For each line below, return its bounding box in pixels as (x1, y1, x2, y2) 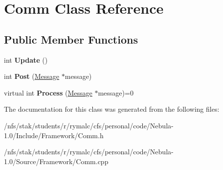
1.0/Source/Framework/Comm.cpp (4, 156, 109, 166)
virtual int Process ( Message (4, 87, 92, 97)
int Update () (4, 54, 48, 65)
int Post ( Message (4, 71, 60, 81)
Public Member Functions (4, 31, 138, 47)
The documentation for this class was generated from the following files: (4, 104, 220, 114)
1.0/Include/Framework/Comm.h (4, 130, 104, 140)
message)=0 (98, 87, 134, 97)
